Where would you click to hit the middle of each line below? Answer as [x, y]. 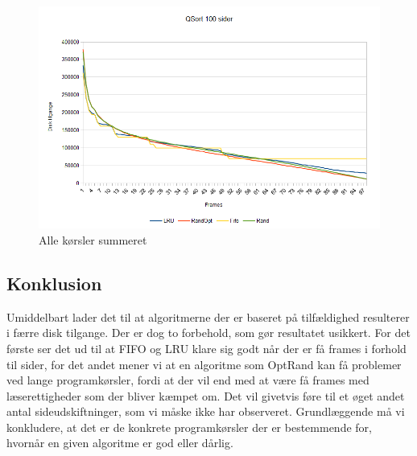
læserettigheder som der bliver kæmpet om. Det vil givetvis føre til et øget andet [206, 395]
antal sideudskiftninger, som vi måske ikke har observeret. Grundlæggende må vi [206, 411]
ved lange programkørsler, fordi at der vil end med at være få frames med [188, 380]
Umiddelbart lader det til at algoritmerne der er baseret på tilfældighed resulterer [208, 316]
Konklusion [54, 283]
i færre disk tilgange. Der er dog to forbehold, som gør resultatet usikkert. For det [208, 333]
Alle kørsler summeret [93, 239]
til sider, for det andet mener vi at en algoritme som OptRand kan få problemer [204, 364]
